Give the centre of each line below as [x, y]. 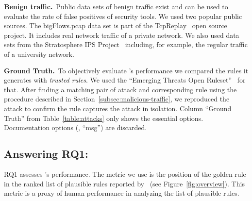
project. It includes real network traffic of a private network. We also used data [122, 35]
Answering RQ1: [46, 154]
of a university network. [39, 54]
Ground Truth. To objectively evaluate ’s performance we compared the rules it [126, 70]
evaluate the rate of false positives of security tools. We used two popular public [123, 16]
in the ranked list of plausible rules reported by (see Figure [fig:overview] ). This [124, 183]
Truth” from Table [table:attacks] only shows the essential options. [104, 118]
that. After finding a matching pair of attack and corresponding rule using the [120, 89]
